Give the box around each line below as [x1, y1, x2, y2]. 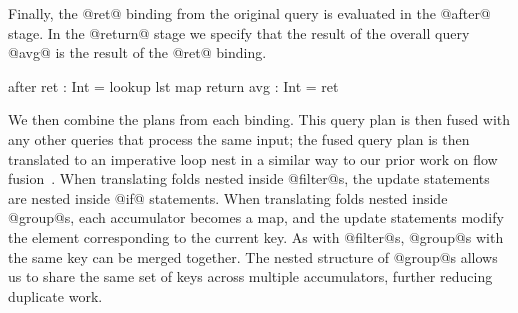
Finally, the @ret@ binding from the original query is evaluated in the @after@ [8, 3, 491, 23]
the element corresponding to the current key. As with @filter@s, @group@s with [8, 226, 504, 247]
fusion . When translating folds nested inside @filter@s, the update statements [8, 168, 490, 189]
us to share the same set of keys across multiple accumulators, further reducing [8, 266, 493, 287]
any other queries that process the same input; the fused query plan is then [8, 128, 470, 149]
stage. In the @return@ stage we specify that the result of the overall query [8, 22, 470, 43]
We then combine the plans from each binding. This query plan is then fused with [8, 109, 511, 130]
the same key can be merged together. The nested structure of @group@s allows [8, 246, 498, 267]
